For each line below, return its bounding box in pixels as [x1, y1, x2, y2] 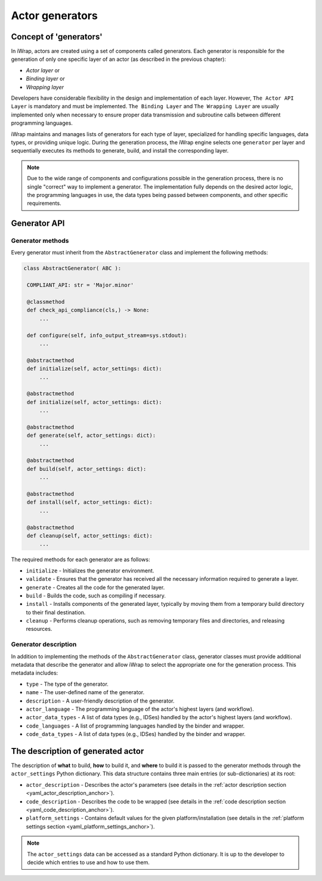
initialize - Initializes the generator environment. [26, 567, 154, 574]
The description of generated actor [11, 746, 144, 756]
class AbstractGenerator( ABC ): [23, 265, 122, 272]
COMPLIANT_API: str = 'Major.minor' [27, 282, 134, 289]
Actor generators [11, 9, 98, 22]
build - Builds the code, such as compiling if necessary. [26, 592, 166, 599]
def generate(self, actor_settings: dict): [27, 432, 156, 439]
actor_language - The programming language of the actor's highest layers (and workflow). [26, 705, 254, 713]
